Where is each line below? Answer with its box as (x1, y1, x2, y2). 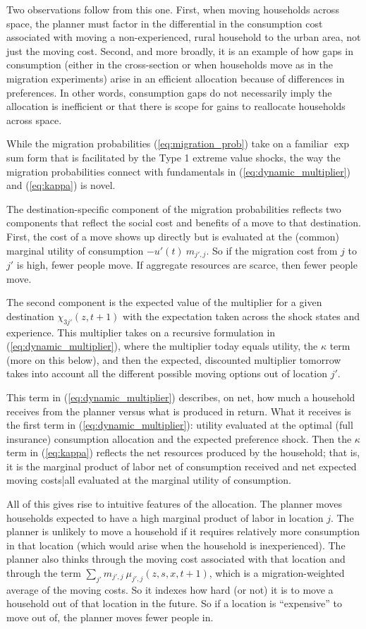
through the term (6, 566, 81, 580)
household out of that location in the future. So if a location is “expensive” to (6, 596, 342, 611)
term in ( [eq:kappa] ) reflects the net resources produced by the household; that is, (6, 445, 360, 460)
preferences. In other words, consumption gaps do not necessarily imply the (6, 85, 332, 99)
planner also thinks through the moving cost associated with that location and (6, 551, 346, 566)
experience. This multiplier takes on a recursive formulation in (6, 324, 276, 339)
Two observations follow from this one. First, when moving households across (6, 2, 339, 16)
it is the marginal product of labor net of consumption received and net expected (6, 458, 357, 473)
